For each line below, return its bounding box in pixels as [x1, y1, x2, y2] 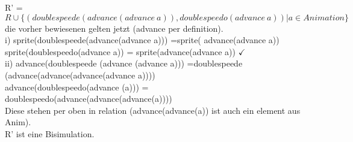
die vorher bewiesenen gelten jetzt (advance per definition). [5, 22, 223, 34]
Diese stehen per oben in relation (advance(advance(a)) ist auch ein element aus [5, 104, 301, 116]
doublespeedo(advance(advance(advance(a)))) [5, 92, 172, 105]
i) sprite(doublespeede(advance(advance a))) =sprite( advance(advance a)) [5, 34, 280, 46]
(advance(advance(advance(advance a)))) [5, 68, 155, 81]
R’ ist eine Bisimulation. [5, 127, 95, 140]
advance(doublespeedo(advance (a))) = [5, 80, 149, 93]
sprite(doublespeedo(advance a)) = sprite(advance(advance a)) [5, 45, 236, 58]
